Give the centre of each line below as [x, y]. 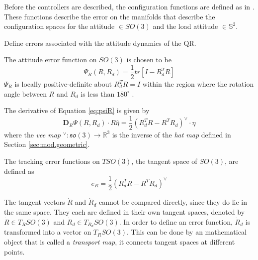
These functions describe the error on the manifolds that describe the [110, 16]
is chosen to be [149, 60]
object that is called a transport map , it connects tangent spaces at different [120, 241]
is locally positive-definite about [63, 84]
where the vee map [32, 134]
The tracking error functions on [52, 161]
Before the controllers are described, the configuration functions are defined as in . [129, 6]
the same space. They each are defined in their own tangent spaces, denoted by [125, 211]
